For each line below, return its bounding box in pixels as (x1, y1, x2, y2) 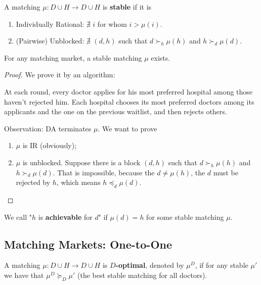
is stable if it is (102, 2, 152, 12)
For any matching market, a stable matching (4, 52, 142, 63)
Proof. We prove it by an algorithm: (4, 69, 115, 80)
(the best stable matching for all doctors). (77, 269, 207, 280)
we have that (4, 269, 44, 280)
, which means (56, 177, 101, 187)
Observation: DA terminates (4, 123, 92, 133)
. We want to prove (98, 123, 157, 133)
